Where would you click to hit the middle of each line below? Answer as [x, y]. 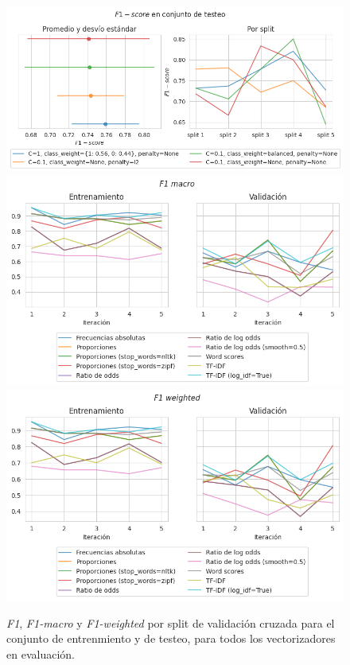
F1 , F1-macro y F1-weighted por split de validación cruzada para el [171, 622]
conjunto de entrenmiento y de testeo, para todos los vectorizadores [171, 638]
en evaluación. [41, 653]
